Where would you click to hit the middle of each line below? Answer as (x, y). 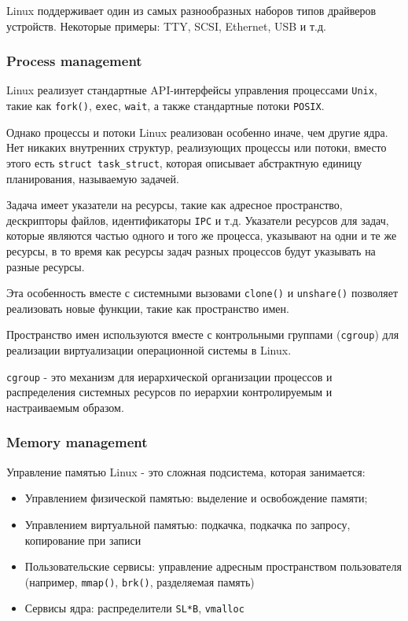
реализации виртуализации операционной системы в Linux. (149, 350)
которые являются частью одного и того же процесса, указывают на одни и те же (202, 235)
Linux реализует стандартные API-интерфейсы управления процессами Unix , (192, 90)
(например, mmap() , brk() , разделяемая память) (140, 581)
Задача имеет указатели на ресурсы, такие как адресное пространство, (175, 205)
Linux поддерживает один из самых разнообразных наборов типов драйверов (191, 10)
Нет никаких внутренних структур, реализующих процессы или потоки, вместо (197, 147)
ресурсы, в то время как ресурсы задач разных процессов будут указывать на (191, 251)
